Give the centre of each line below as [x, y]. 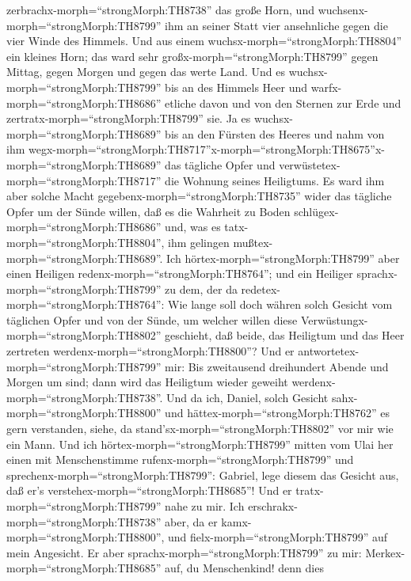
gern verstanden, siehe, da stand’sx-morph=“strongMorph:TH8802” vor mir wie [200, 429]
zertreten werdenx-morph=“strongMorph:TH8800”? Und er [150, 351]
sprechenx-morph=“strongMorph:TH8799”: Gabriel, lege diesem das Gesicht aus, [203, 475]
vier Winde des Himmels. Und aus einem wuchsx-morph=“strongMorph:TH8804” [204, 41]
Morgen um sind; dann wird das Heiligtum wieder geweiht [147, 382]
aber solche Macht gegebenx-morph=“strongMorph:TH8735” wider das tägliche [199, 196]
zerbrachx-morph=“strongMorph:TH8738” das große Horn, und [160, 9]
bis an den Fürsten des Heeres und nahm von [275, 133]
